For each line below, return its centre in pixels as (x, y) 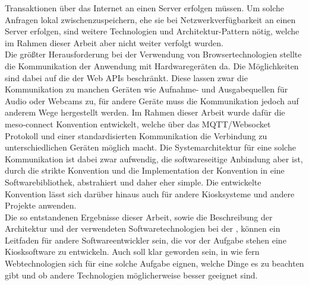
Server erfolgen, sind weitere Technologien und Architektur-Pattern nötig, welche (152, 31)
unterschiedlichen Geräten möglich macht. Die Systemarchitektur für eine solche (150, 147)
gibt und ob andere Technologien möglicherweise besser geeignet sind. (131, 275)
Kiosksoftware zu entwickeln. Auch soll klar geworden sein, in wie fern (132, 252)
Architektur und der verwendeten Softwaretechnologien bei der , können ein (143, 228)
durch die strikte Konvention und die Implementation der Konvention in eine (145, 170)
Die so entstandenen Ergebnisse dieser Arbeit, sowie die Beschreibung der (139, 217)
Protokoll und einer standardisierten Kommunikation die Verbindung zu (136, 135)
